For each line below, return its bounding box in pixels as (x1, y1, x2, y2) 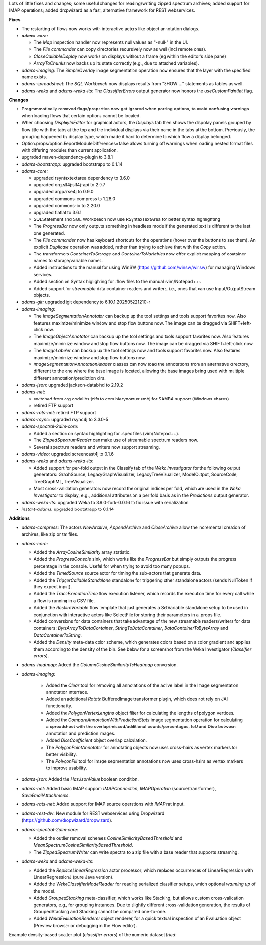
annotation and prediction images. (46, 730, 116, 736)
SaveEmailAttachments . (21, 792, 70, 798)
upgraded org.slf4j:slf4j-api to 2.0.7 (33, 182, 106, 187)
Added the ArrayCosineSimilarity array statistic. (33, 549, 131, 555)
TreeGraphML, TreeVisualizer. (33, 478, 94, 484)
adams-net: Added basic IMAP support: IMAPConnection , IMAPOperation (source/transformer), (21, 785, 216, 791)
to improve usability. (46, 765, 87, 771)
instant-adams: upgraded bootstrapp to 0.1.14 (21, 506, 114, 512)
